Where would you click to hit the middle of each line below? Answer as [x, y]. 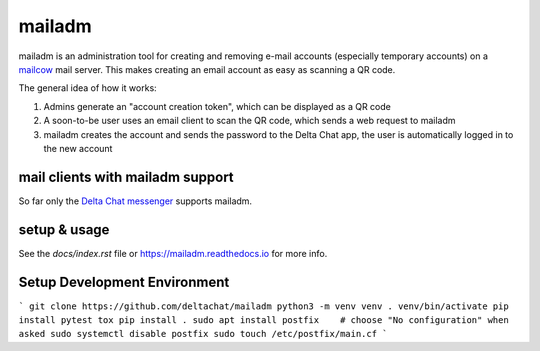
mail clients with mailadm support [126, 176]
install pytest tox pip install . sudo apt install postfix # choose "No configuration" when [263, 320]
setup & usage [64, 229]
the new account [78, 148]
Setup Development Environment [124, 281]
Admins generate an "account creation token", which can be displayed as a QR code [217, 106]
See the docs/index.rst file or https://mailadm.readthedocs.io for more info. [173, 253]
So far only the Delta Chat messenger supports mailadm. [135, 201]
